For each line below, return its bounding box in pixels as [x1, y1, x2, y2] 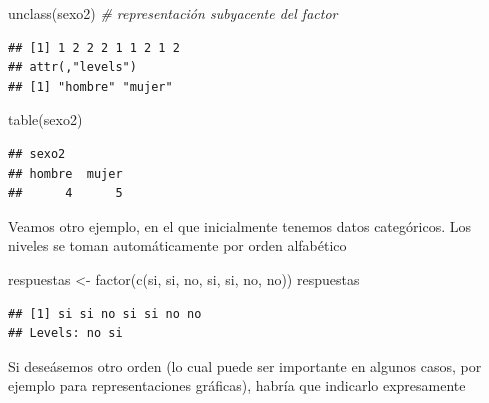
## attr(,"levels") [8, 60, 137, 75]
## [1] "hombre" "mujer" [8, 79, 173, 94]
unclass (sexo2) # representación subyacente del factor [8, 3, 338, 23]
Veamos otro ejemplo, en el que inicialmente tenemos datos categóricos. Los [8, 215, 471, 236]
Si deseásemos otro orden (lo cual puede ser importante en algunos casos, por [8, 355, 482, 376]
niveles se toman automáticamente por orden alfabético [8, 235, 347, 256]
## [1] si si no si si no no [8, 306, 202, 321]
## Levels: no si [8, 326, 123, 341]
